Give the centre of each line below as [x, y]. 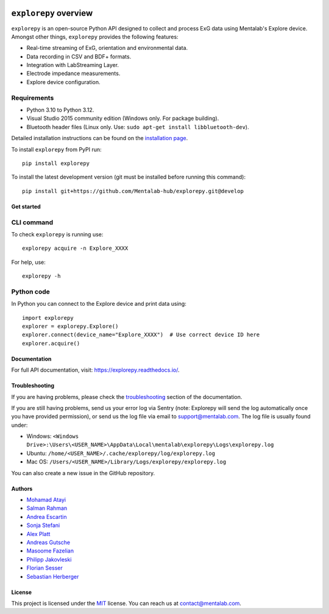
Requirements [33, 97]
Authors [22, 489]
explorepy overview [52, 13]
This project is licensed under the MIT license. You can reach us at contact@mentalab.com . [126, 603]
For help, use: [28, 262]
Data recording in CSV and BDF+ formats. [79, 56]
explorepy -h [41, 276]
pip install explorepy [56, 163]
